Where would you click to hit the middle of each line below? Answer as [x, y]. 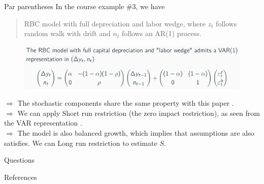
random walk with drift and [67, 33]
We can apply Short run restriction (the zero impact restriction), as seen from [139, 113]
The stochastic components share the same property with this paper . [126, 103]
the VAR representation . [43, 123]
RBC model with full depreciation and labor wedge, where [115, 23]
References [21, 177]
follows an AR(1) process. [161, 33]
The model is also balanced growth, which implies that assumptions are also [136, 133]
